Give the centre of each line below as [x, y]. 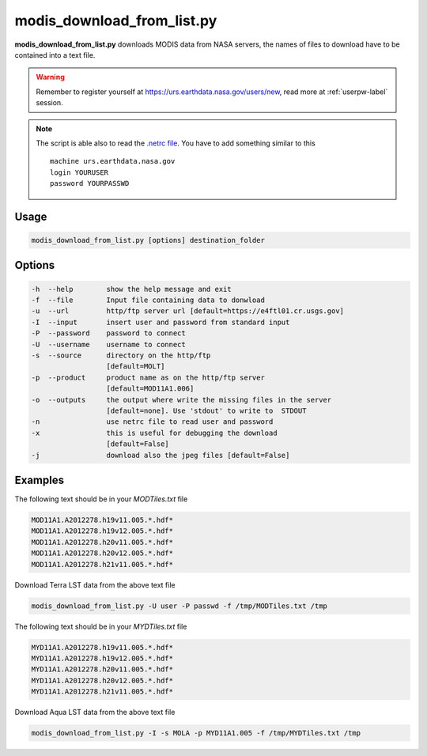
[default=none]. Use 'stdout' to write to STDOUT [206, 410]
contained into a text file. [55, 55]
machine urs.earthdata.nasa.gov [113, 161]
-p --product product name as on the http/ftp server [148, 377]
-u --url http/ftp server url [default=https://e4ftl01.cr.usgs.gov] [187, 311]
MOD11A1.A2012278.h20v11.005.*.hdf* [102, 542]
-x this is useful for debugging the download [154, 433]
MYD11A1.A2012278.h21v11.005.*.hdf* [102, 692]
